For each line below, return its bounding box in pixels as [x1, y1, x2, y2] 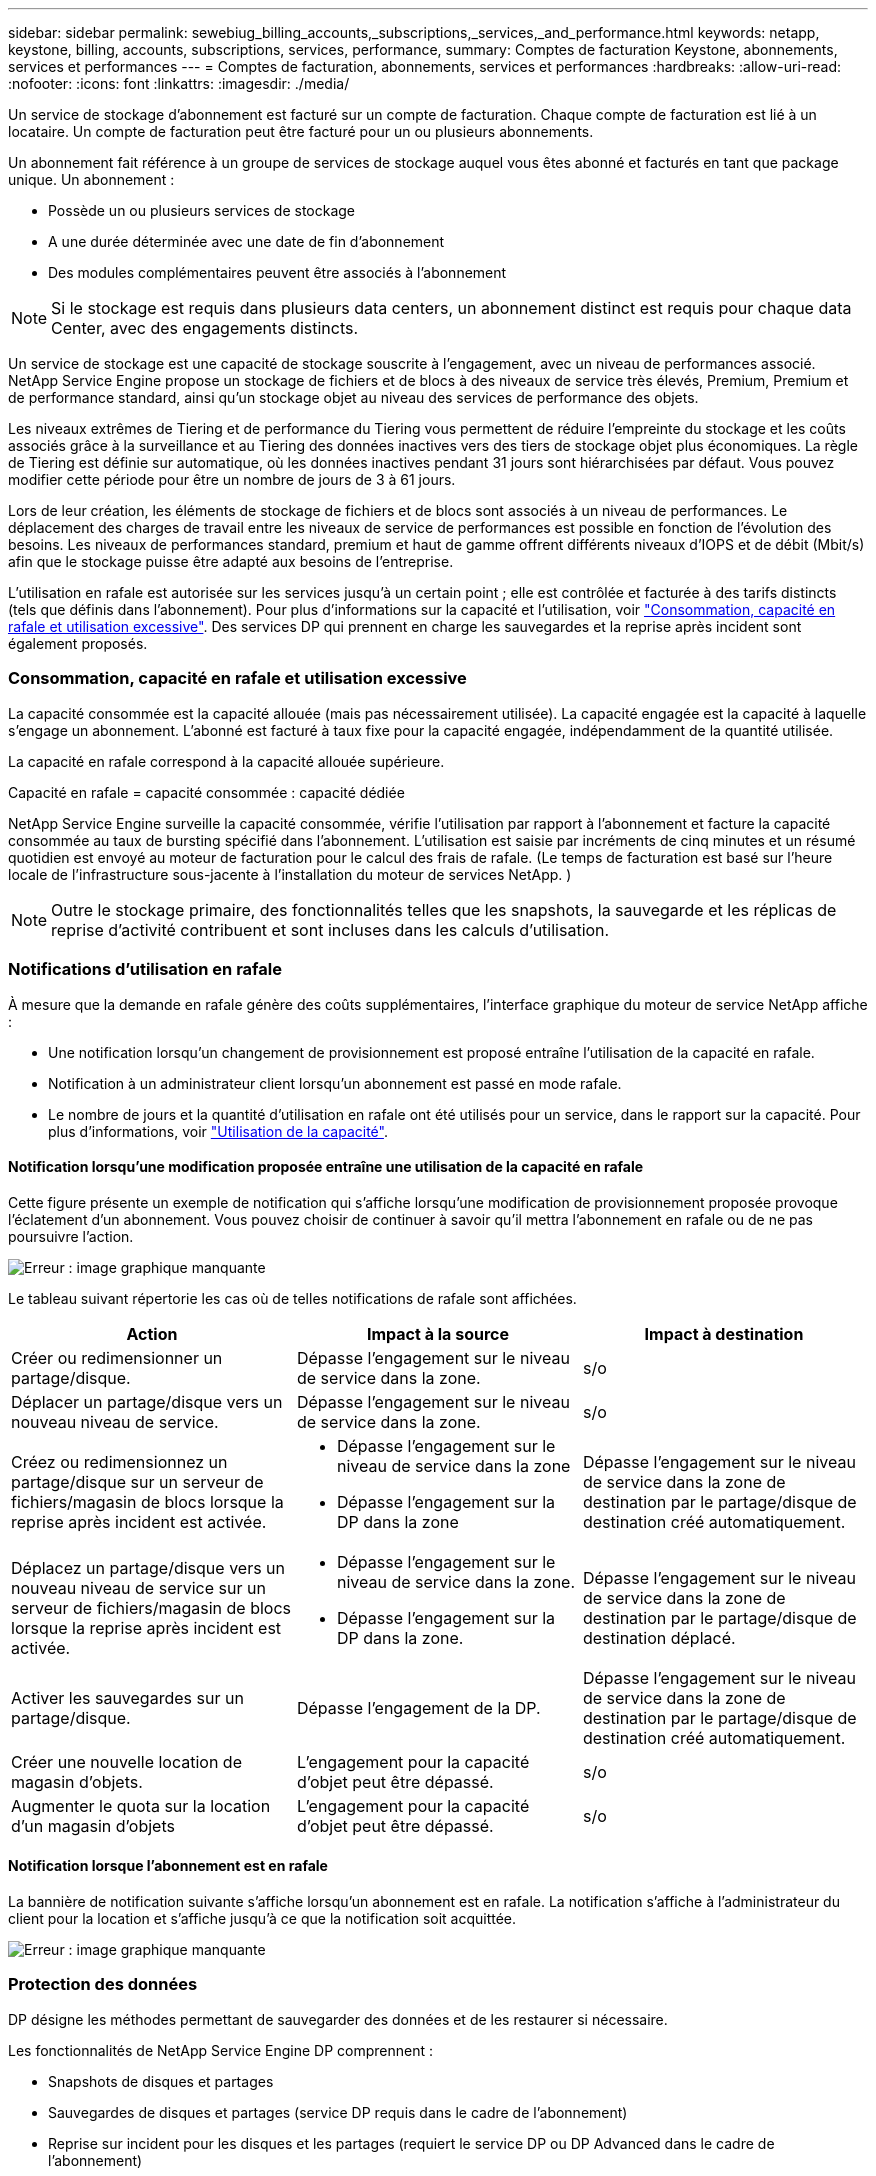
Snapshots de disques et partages [48, 2072, 274, 2090]
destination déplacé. [582, 1627, 736, 1648]
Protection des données [8, 1974, 198, 1995]
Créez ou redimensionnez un [11, 1451, 228, 1472]
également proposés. [8, 635, 148, 652]
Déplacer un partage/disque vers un [11, 1391, 283, 1412]
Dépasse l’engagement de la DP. [296, 1697, 541, 1718]
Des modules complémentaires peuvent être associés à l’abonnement [48, 264, 507, 281]
